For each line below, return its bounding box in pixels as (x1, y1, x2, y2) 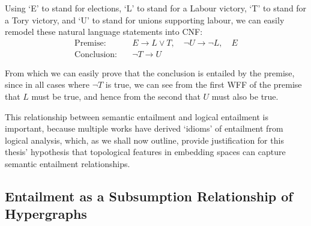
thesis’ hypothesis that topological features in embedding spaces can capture (5, 145, 286, 158)
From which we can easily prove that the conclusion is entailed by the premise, (5, 66, 295, 79)
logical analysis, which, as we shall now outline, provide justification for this (5, 133, 284, 146)
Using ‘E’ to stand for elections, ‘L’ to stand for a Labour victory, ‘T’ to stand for (5, 2, 307, 14)
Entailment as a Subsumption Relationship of (5, 186, 293, 205)
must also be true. (211, 90, 279, 103)
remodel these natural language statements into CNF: (5, 25, 203, 38)
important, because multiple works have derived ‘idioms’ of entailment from (5, 122, 283, 135)
